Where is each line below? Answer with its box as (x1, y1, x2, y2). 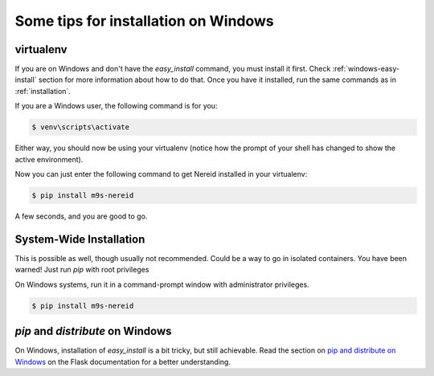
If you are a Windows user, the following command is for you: (14, 101, 218, 111)
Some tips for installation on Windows (14, 12, 275, 30)
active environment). (14, 154, 84, 164)
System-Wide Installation (14, 232, 145, 246)
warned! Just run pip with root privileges (14, 265, 149, 275)
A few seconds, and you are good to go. (14, 211, 148, 221)
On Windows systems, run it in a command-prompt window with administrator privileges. (14, 280, 309, 289)
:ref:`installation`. (14, 86, 72, 96)
